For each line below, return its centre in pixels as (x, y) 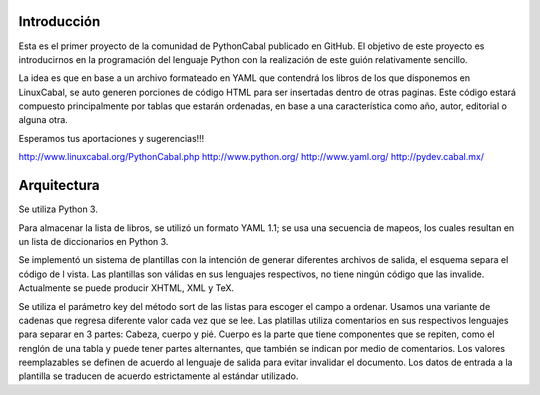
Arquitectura (59, 185)
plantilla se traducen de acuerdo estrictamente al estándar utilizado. (158, 376)
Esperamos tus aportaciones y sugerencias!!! (111, 138)
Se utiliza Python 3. (58, 209)
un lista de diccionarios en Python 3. (93, 241)
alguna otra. (43, 120)
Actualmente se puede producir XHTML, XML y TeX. (126, 288)
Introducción (59, 21)
